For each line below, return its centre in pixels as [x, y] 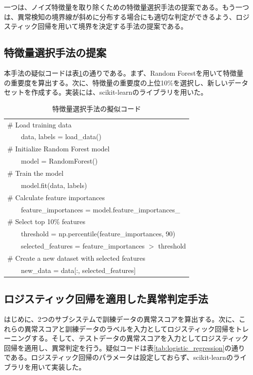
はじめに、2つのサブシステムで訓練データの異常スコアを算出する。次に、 [121, 319]
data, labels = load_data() [61, 136]
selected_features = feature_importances [83, 246]
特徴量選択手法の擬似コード [97, 108]
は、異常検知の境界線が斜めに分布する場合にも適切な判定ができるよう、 [120, 16]
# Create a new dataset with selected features [76, 258]
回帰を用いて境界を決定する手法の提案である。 [113, 26]
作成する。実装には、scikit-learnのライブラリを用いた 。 [119, 92]
